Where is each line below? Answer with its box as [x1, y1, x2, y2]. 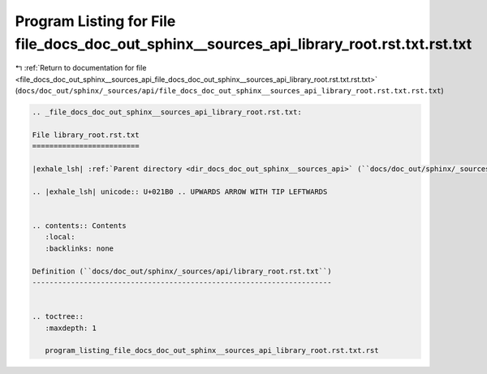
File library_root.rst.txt [32, 130, 140, 140]
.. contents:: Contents [32, 221, 127, 230]
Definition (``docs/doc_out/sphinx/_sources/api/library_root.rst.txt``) [32, 266, 332, 276]
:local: [45, 232, 75, 242]
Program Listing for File [15, 12, 176, 30]
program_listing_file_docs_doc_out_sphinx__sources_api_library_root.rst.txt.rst [45, 346, 379, 355]
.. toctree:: [32, 312, 84, 321]
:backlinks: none [45, 243, 114, 253]
